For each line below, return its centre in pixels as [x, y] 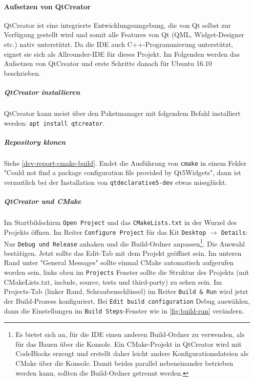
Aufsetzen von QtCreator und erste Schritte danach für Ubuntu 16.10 [108, 63]
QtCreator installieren [42, 92]
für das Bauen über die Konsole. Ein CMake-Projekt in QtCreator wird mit [128, 344]
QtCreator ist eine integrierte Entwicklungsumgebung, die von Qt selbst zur [117, 25]
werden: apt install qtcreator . [54, 123]
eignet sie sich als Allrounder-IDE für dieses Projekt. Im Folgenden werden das [122, 54]
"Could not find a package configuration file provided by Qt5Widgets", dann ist [123, 172]
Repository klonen [35, 142]
